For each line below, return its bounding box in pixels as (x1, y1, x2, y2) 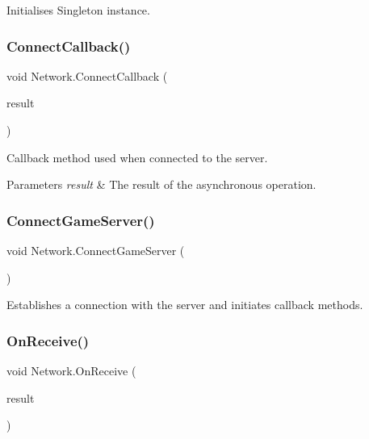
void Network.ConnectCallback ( (6, 67, 168, 84)
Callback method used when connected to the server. (6, 148, 268, 165)
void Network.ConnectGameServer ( (6, 242, 185, 258)
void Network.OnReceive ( (6, 362, 136, 378)
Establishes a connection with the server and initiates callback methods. (6, 296, 363, 313)
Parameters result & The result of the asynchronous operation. (6, 176, 317, 193)
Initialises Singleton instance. (6, 2, 150, 18)
